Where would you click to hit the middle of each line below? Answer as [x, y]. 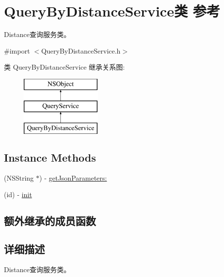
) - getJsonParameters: [73, 178]
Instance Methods [50, 157]
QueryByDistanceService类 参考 [112, 11]
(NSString [19, 178]
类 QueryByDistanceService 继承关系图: [65, 67]
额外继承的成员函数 [50, 220]
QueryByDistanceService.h [81, 50]
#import [17, 50]
